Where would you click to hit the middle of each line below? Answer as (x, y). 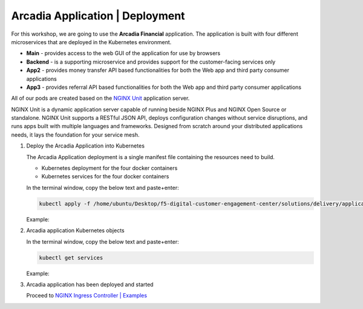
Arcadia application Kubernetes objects (75, 230)
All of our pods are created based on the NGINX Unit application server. (100, 98)
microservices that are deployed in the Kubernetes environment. (91, 42)
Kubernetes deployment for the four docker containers (110, 168)
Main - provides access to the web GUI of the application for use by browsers (123, 53)
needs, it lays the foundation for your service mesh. (75, 135)
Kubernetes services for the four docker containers (105, 177)
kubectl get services (71, 258)
